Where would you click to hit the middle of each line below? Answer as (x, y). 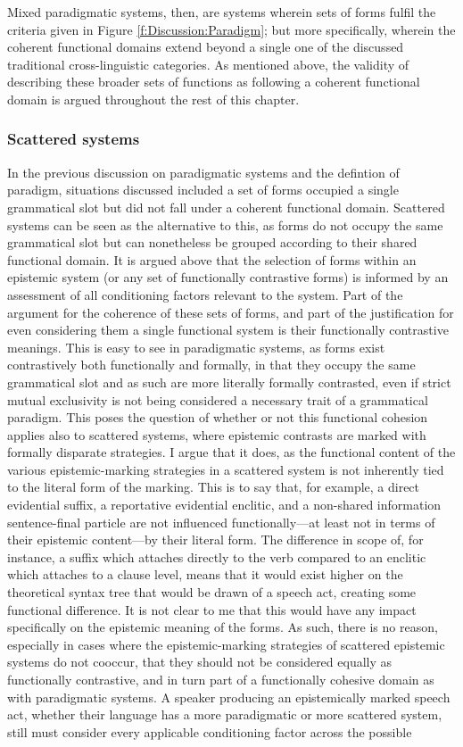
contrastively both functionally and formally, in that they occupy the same (211, 365)
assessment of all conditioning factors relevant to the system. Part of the (205, 294)
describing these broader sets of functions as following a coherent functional (214, 82)
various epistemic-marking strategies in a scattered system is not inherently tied (226, 469)
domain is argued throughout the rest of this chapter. (153, 99)
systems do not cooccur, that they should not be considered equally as (200, 662)
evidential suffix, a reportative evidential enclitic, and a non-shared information (224, 505)
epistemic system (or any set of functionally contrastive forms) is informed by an (228, 277)
